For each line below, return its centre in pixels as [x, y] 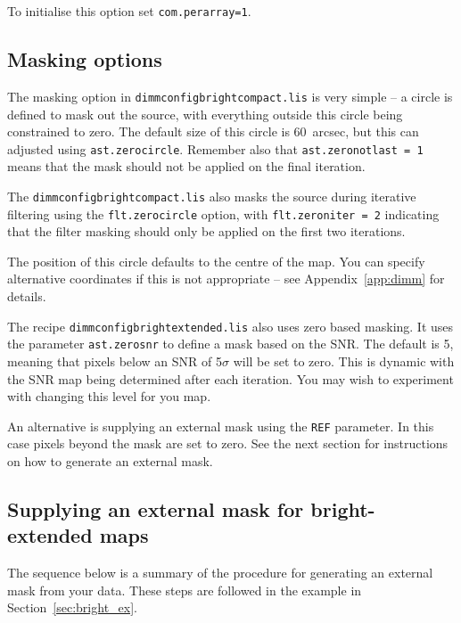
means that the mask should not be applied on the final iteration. [186, 166]
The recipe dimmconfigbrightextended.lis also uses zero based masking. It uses [230, 326]
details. [27, 296]
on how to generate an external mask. [110, 460]
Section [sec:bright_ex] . [72, 607]
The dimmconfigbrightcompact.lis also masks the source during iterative [212, 196]
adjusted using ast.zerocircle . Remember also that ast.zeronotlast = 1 [215, 148]
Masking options [85, 59]
